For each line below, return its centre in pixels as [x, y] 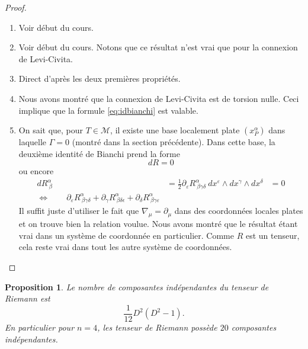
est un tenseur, [272, 235]
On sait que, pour [51, 130]
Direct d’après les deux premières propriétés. [100, 79]
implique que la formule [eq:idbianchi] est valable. [108, 110]
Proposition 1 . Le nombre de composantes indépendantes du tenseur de [137, 286]
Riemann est [28, 298]
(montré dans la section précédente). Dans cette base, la [174, 142]
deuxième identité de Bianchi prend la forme [99, 153]
